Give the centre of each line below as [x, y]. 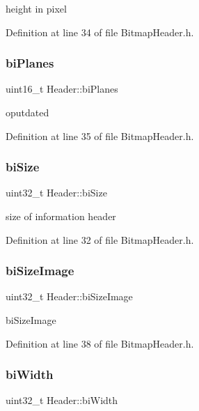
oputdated [27, 112]
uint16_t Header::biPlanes [62, 89]
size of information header [61, 216]
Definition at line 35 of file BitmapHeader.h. [100, 135]
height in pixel [36, 8]
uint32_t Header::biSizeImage [69, 296]
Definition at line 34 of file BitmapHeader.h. [100, 32]
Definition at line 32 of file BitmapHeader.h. [100, 239]
